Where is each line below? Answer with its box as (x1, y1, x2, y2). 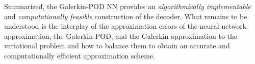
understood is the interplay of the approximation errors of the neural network (4, 21, 247, 31)
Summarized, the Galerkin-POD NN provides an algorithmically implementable (4, 1, 251, 11)
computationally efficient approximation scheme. (4, 50, 156, 60)
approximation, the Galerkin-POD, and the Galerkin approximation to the (4, 30, 237, 41)
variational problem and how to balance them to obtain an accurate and (4, 40, 230, 51)
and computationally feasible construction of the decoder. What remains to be (4, 11, 247, 21)
